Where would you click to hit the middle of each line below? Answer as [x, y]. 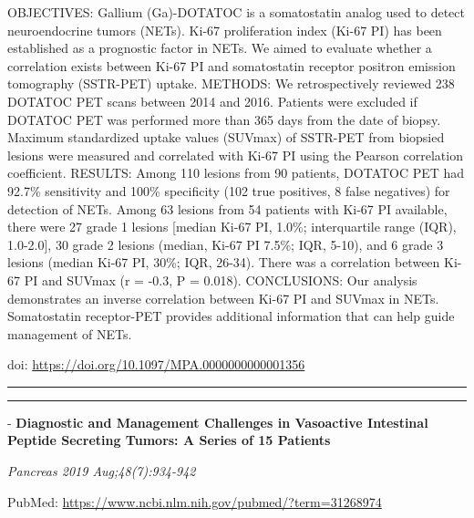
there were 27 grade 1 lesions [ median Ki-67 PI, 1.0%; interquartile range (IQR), [232, 227]
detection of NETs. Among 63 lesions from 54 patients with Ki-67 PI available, [227, 208]
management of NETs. [70, 333]
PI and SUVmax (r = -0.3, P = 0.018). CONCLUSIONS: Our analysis [221, 280]
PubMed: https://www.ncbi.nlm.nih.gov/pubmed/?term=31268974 [195, 501]
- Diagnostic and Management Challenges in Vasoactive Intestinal [218, 422]
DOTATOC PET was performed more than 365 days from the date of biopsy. [224, 119]
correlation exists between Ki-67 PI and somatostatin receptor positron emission [232, 65]
